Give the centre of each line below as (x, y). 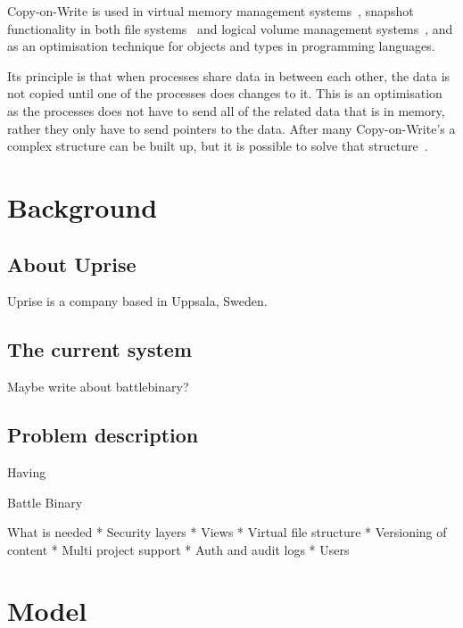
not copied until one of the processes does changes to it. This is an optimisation (225, 93)
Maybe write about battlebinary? (98, 387)
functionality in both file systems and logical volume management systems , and (230, 28)
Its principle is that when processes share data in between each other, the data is (229, 75)
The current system (100, 349)
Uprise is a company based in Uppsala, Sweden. (137, 301)
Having (27, 471)
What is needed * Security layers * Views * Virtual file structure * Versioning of (227, 532)
